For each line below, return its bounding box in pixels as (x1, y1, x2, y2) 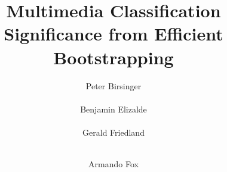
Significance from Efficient (4, 21, 223, 46)
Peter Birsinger (85, 79, 142, 92)
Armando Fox (88, 158, 139, 170)
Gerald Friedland (82, 126, 145, 138)
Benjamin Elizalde (80, 102, 147, 115)
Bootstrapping (53, 45, 174, 69)
